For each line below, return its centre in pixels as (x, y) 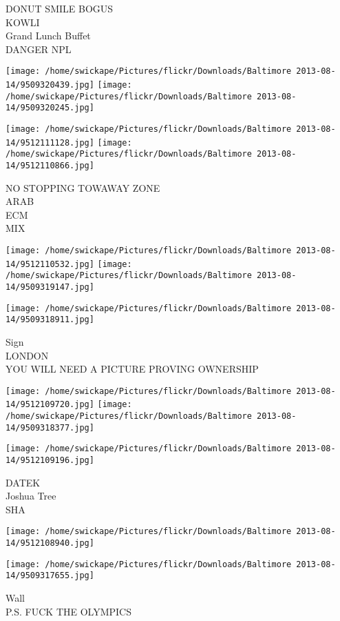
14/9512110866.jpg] (50, 165)
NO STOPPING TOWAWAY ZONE (83, 187)
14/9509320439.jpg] (50, 85)
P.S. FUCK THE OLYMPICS (69, 611)
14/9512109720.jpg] (50, 405)
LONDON (27, 355)
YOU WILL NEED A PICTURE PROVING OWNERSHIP (132, 369)
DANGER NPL (39, 49)
